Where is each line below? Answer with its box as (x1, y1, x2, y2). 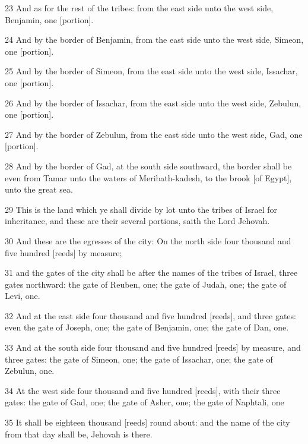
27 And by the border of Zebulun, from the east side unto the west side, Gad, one (5, 128, 303, 140)
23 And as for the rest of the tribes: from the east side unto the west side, (5, 2, 274, 14)
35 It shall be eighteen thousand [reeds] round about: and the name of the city (5, 416, 290, 429)
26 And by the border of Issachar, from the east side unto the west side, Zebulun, (5, 96, 301, 109)
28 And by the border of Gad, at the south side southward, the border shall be (5, 159, 292, 172)
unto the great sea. (5, 183, 73, 196)
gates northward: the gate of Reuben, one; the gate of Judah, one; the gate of (5, 278, 287, 290)
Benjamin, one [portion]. (5, 13, 94, 26)
